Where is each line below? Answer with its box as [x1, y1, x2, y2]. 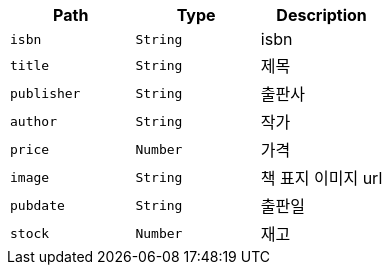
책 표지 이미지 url [260, 168, 383, 188]
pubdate [10, 197, 65, 213]
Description [276, 5, 367, 25]
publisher [10, 85, 81, 101]
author [10, 113, 57, 129]
